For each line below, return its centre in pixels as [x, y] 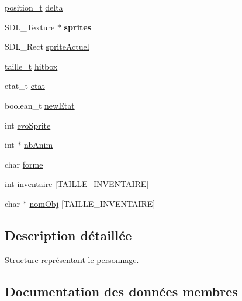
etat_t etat [25, 86]
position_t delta [34, 7]
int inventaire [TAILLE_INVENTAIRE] [77, 184]
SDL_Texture [30, 27]
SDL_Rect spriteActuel [47, 46]
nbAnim [39, 145]
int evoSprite [28, 125]
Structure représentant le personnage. [72, 259]
